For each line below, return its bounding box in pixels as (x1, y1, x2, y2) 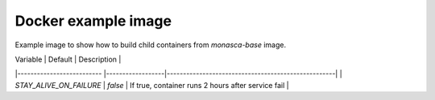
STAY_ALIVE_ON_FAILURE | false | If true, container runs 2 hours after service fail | (14, 80, 289, 90)
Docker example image (14, 12, 172, 30)
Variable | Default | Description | (14, 54, 122, 64)
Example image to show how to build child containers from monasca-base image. (14, 40, 286, 50)
